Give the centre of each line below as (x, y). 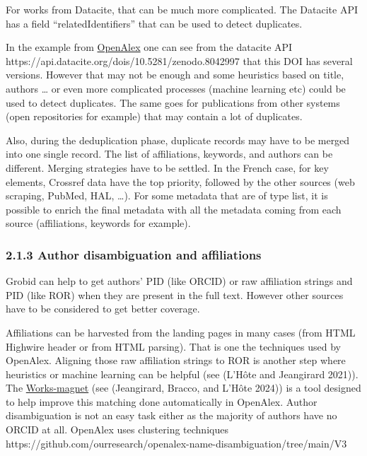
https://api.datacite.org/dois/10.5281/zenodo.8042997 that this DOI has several (179, 60)
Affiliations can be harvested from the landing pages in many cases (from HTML (181, 332)
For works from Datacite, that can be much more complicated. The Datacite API (182, 9)
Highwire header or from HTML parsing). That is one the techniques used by (173, 346)
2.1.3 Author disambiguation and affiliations (134, 254)
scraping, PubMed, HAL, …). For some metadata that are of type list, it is (167, 195)
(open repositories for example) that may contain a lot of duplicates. (154, 116)
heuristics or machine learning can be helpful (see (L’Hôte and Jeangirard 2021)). (182, 374)
